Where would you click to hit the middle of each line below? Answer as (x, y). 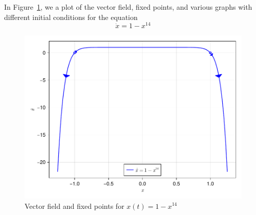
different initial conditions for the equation (71, 17)
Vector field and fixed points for (74, 206)
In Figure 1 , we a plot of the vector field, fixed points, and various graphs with (128, 7)
